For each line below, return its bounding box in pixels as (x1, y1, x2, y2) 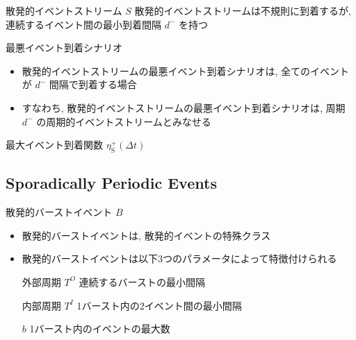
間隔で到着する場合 (49, 77, 137, 92)
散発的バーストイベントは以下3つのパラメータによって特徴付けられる (22, 251, 337, 266)
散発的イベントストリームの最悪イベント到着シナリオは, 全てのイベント (22, 63, 349, 78)
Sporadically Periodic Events (6, 172, 217, 194)
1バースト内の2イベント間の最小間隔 (76, 298, 242, 312)
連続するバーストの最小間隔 (79, 274, 205, 289)
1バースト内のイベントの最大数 (29, 321, 170, 336)
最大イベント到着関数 (6, 137, 103, 152)
